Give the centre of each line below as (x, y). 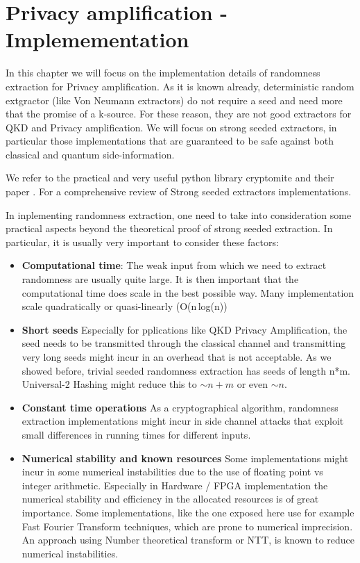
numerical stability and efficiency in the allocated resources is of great (170, 499)
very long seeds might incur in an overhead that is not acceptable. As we (177, 357)
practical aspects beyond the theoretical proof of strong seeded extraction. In (169, 228)
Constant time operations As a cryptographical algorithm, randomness (180, 407)
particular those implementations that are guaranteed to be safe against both (170, 141)
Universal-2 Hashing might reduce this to (109, 384)
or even (252, 384)
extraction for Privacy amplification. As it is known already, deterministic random (180, 86)
